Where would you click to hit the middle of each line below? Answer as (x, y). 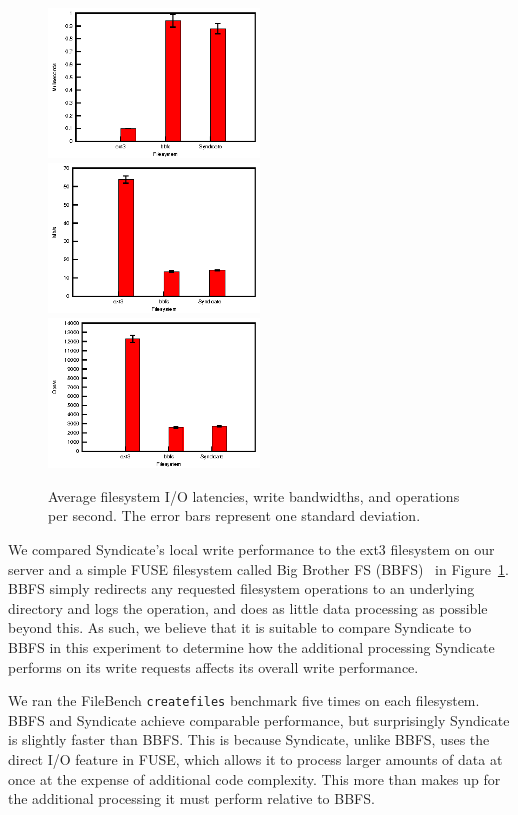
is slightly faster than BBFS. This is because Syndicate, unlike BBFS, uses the (249, 739)
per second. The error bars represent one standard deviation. (234, 515)
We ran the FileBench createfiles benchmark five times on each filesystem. (244, 700)
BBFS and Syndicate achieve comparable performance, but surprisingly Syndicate (259, 719)
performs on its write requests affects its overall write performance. (213, 666)
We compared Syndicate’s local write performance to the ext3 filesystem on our (251, 549)
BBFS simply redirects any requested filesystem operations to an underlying (241, 588)
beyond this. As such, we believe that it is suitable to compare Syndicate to (240, 627)
